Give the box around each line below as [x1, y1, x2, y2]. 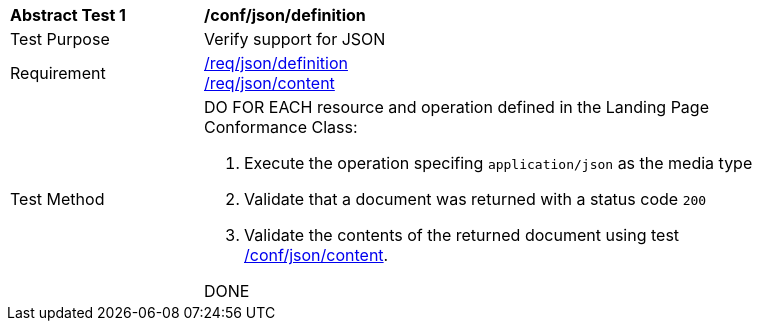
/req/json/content [204, 73, 335, 93]
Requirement [10, 63, 106, 83]
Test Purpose [10, 29, 110, 49]
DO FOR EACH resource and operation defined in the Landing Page [204, 97, 709, 117]
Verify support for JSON [204, 29, 386, 49]
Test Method [10, 189, 105, 209]
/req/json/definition [204, 53, 348, 73]
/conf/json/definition [204, 5, 366, 25]
